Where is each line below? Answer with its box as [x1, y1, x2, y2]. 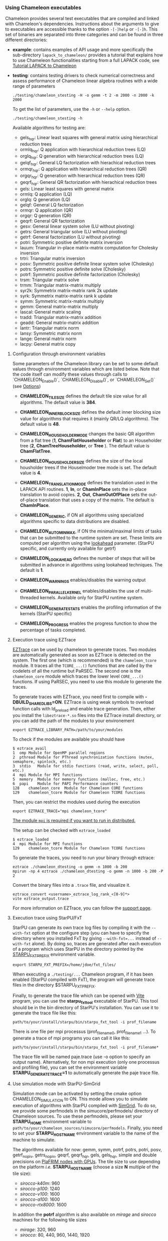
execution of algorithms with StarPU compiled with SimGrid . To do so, [12, 1102, 157, 1108]
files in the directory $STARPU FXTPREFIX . [12, 982, 96, 989]
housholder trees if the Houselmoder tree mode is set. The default [20, 464, 157, 470]
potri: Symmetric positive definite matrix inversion [20, 239, 123, 245]
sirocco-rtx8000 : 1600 [20, 1201, 67, 1208]
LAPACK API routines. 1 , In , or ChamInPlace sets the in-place [20, 486, 147, 492]
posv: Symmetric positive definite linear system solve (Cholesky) [20, 260, 154, 267]
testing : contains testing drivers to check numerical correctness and [12, 73, 154, 79]
